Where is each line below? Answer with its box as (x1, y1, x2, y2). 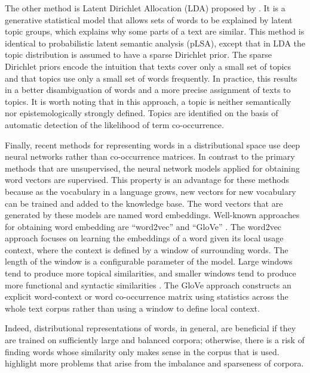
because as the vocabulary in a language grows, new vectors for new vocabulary (5, 185, 296, 197)
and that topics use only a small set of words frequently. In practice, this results (5, 72, 297, 84)
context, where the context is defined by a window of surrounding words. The (5, 243, 288, 256)
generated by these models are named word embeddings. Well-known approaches (5, 209, 300, 221)
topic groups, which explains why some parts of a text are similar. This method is (5, 25, 305, 38)
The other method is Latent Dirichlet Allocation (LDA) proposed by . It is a (5, 2, 286, 14)
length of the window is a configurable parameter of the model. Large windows (5, 255, 293, 268)
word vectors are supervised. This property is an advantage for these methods (5, 173, 290, 186)
